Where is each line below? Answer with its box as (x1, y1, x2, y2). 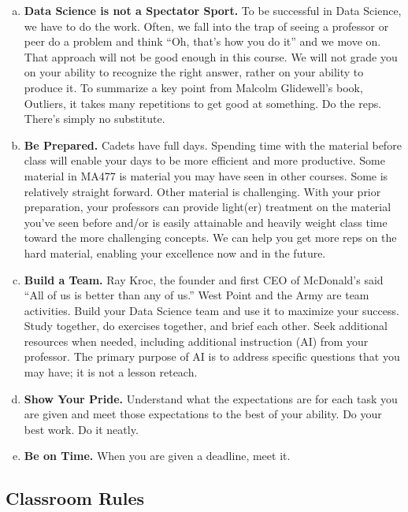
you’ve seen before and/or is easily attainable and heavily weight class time (24, 213, 388, 230)
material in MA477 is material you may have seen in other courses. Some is (24, 167, 388, 184)
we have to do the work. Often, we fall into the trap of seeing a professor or (24, 17, 389, 34)
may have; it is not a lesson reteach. (24, 364, 198, 380)
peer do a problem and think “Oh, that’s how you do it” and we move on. (24, 33, 381, 50)
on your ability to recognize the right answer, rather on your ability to (24, 64, 364, 80)
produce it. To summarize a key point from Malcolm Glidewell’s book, (24, 79, 363, 95)
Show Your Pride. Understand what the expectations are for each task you (24, 390, 398, 406)
